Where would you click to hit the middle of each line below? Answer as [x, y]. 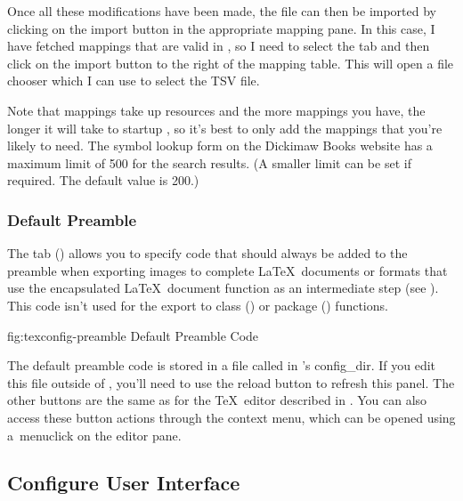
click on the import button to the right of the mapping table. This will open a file [231, 63]
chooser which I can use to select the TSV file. [134, 81]
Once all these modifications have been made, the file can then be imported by [222, 11]
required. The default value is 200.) [103, 180]
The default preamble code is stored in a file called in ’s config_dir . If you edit [222, 365]
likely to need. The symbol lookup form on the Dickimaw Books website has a [220, 145]
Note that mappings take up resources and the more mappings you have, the [216, 110]
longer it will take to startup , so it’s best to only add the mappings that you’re [225, 128]
